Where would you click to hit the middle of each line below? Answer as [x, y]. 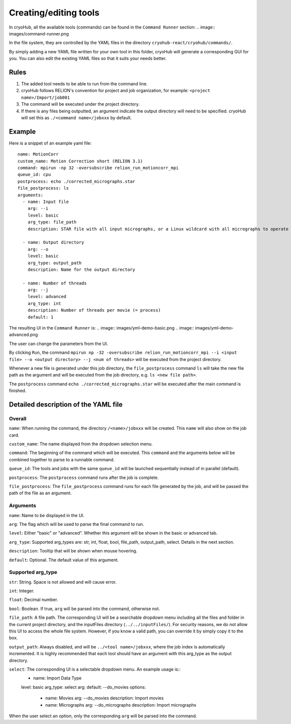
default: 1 [40, 317]
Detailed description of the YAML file [66, 404]
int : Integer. [22, 591]
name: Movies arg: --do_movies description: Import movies [105, 698]
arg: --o [38, 249]
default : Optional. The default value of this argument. [64, 560]
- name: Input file [46, 202]
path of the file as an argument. [40, 493]
